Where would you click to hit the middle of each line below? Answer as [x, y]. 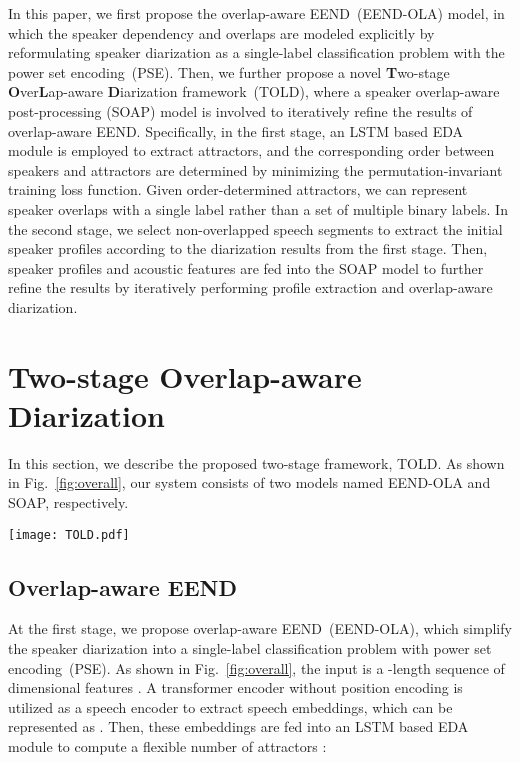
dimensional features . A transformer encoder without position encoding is [235, 687]
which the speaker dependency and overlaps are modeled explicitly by [221, 32]
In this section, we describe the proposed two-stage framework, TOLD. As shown [256, 462]
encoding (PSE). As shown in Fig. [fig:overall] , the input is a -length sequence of [256, 667]
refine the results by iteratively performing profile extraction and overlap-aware [250, 287]
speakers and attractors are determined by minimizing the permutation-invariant [255, 169]
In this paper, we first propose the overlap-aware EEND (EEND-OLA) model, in [256, 13]
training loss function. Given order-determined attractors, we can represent [238, 189]
